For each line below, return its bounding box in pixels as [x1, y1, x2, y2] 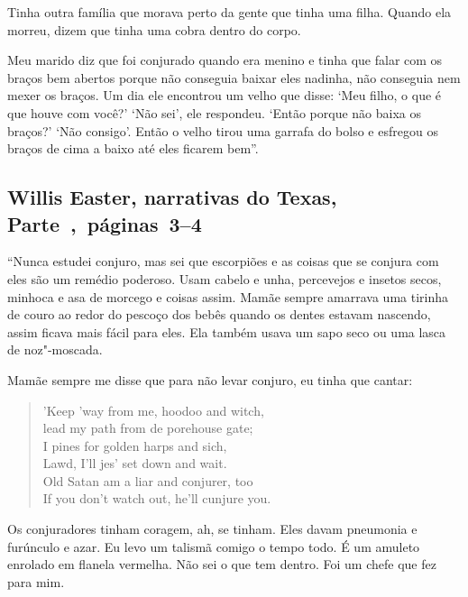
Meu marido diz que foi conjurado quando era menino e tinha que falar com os [7, 51, 443, 69]
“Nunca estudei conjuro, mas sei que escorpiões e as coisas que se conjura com [7, 252, 439, 271]
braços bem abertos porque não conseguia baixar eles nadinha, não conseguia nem [7, 68, 461, 87]
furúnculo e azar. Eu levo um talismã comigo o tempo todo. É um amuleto [7, 537, 420, 556]
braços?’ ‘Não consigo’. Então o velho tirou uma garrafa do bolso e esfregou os [7, 121, 438, 140]
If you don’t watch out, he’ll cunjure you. [42, 489, 271, 508]
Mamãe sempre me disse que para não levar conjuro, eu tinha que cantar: [7, 370, 413, 389]
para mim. [7, 572, 65, 591]
